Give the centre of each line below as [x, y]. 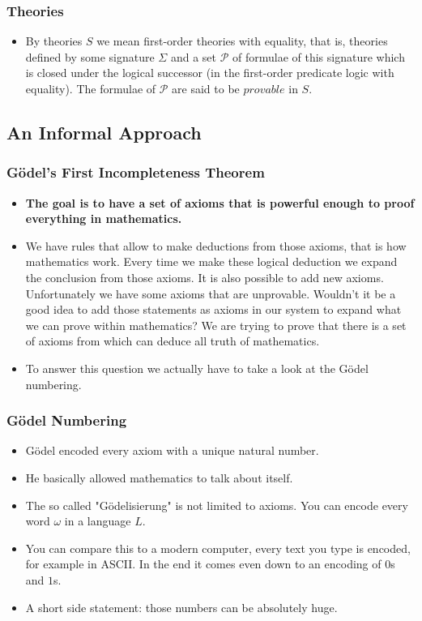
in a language [98, 521]
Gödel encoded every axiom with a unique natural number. [172, 450]
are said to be [206, 88]
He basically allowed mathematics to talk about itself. [159, 477]
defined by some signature [90, 56]
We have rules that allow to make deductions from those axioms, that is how [216, 245]
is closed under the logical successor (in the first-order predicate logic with [210, 73]
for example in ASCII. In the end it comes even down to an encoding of [203, 564]
